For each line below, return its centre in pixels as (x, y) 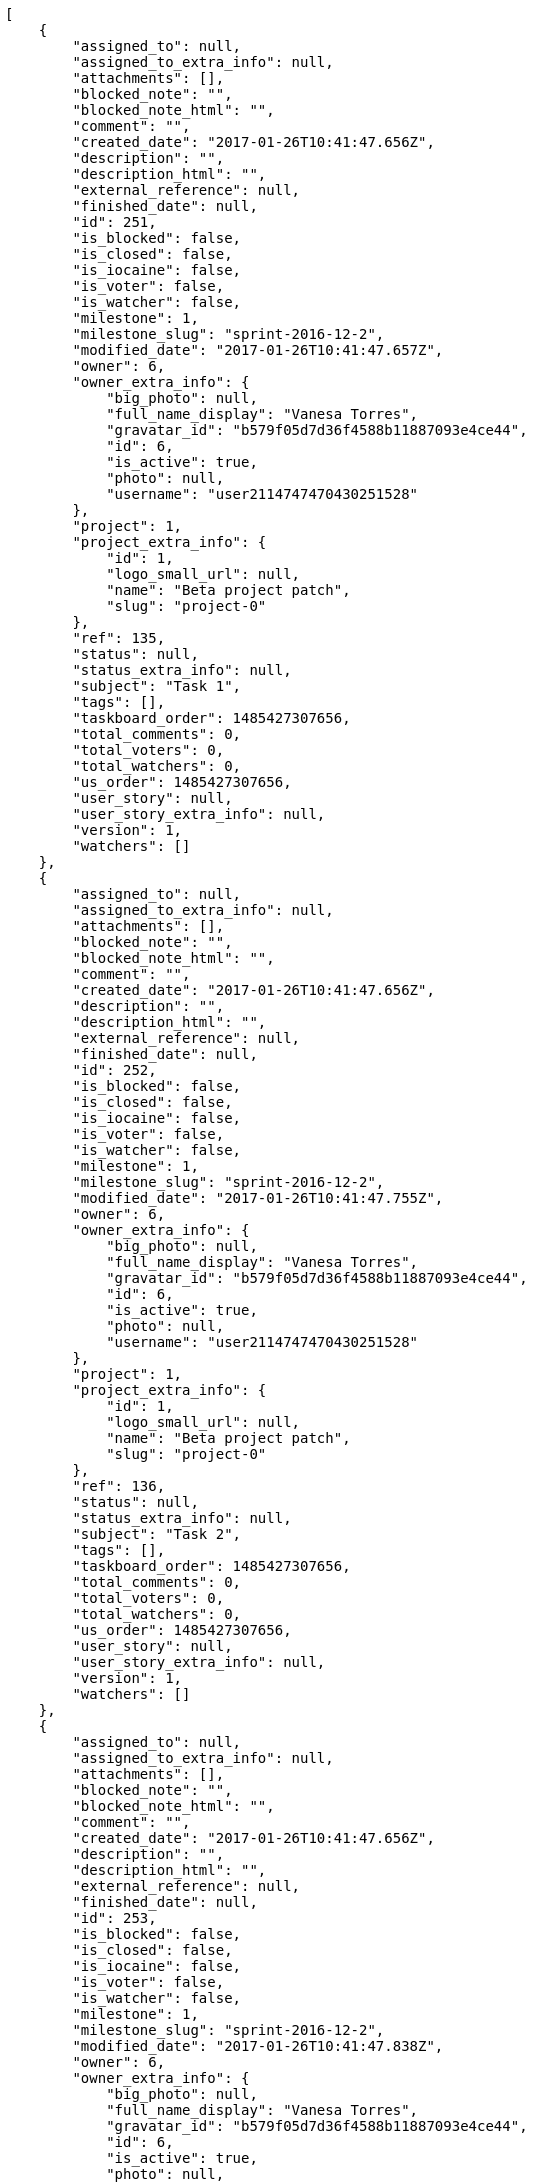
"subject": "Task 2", (157, 1534)
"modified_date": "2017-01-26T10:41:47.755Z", (258, 1198)
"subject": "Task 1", (157, 686)
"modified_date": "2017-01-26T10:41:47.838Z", (258, 2046)
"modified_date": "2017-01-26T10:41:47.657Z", (258, 350)
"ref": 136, (119, 1486)
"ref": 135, (119, 638)
